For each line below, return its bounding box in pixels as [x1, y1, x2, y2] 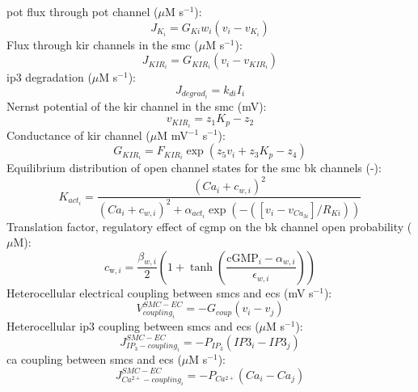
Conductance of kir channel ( [6, 126, 150, 143]
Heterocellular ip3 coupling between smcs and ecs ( [6, 318, 260, 335]
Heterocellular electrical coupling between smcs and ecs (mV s [6, 284, 314, 301]
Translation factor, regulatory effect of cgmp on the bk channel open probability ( [6, 217, 412, 234]
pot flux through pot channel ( [6, 3, 158, 19]
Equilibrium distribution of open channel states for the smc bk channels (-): [6, 159, 382, 176]
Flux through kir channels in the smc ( [6, 36, 199, 53]
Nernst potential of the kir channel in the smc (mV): [6, 97, 267, 114]
